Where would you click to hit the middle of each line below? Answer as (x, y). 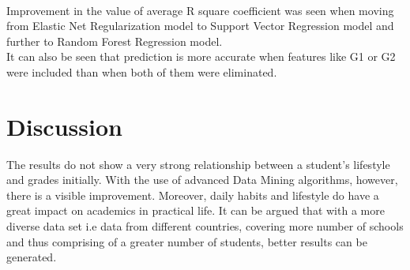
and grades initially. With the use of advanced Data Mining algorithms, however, (202, 180)
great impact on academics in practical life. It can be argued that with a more (196, 210)
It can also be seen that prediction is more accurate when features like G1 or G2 (201, 56)
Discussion (64, 126)
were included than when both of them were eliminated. (142, 71)
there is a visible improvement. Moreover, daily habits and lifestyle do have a (193, 195)
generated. (32, 257)
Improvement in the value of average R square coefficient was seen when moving (200, 10)
